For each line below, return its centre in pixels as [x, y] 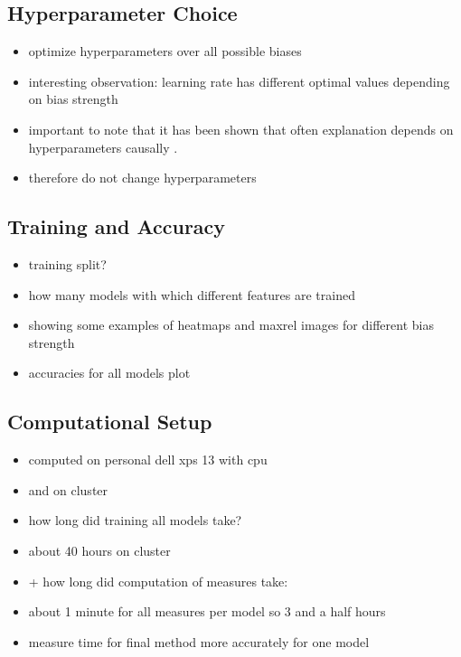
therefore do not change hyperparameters [142, 178]
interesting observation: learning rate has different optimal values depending [239, 81]
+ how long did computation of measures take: [158, 581]
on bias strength [73, 99]
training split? [67, 263]
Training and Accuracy [117, 226]
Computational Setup [110, 422]
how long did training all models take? [135, 520]
